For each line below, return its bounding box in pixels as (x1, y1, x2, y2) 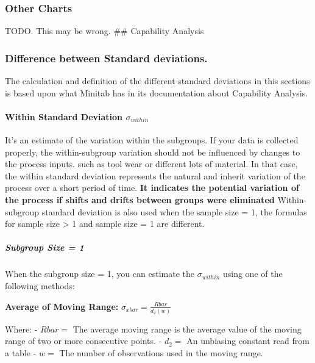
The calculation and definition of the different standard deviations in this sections (5, 74, 310, 87)
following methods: (5, 279, 75, 292)
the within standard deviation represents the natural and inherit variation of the (5, 169, 305, 182)
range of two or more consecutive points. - (5, 334, 162, 347)
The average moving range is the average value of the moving (73, 322, 302, 335)
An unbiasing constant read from (186, 334, 310, 347)
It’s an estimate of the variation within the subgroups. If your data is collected (5, 134, 299, 146)
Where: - (5, 322, 38, 335)
